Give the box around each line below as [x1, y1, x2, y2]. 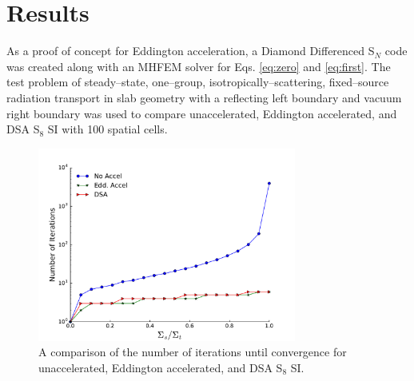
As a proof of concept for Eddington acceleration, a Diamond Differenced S [6, 42, 375, 59]
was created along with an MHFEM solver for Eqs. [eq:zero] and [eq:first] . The [6, 58, 391, 74]
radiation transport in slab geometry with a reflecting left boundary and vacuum [6, 89, 402, 105]
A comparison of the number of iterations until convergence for [38, 343, 347, 360]
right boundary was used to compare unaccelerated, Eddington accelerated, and [6, 105, 397, 121]
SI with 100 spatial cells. [47, 121, 168, 137]
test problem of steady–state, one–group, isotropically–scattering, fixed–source [6, 73, 389, 90]
